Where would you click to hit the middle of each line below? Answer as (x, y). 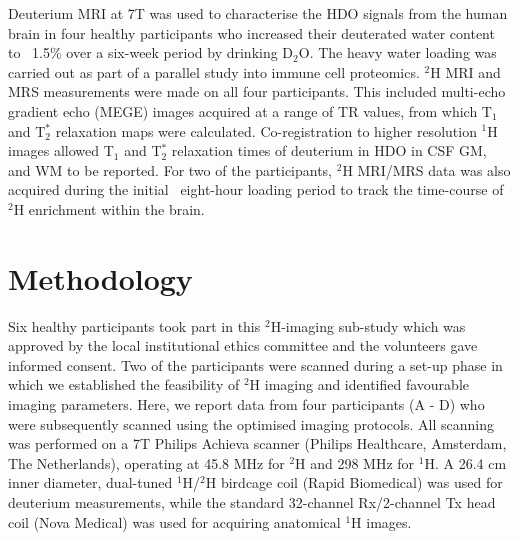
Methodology (100, 277)
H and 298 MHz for (355, 462)
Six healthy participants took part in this (134, 325)
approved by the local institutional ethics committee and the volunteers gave (243, 345)
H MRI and (465, 71)
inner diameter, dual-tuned (90, 482)
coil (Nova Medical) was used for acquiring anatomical (174, 521)
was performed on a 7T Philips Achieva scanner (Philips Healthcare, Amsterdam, (257, 443)
